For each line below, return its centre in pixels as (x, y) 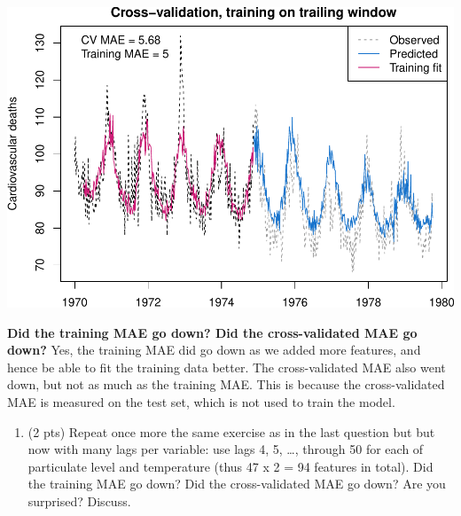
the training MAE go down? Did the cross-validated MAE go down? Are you (237, 484)
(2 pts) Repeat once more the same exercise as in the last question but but (231, 431)
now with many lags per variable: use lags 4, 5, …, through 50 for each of (226, 449)
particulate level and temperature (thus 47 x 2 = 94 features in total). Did (230, 466)
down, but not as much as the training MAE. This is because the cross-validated (226, 384)
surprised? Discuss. (79, 500)
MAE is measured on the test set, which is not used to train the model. (201, 401)
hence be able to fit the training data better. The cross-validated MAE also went (227, 367)
